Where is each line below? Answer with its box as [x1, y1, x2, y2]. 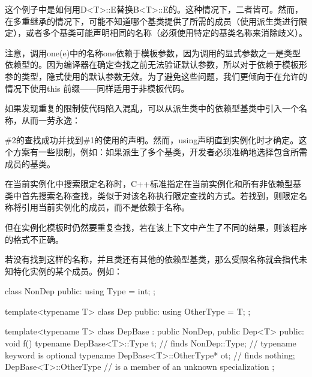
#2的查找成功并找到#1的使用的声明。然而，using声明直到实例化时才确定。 [5, 134, 299, 146]
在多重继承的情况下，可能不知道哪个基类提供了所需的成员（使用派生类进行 [5, 14, 299, 27]
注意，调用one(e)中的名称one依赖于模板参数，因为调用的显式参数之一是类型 [5, 46, 301, 59]
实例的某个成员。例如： [29, 264, 122, 277]
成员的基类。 [5, 157, 55, 170]
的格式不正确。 [5, 233, 64, 245]
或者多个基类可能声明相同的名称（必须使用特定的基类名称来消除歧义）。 [25, 26, 307, 39]
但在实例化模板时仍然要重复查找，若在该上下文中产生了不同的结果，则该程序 [5, 221, 307, 233]
